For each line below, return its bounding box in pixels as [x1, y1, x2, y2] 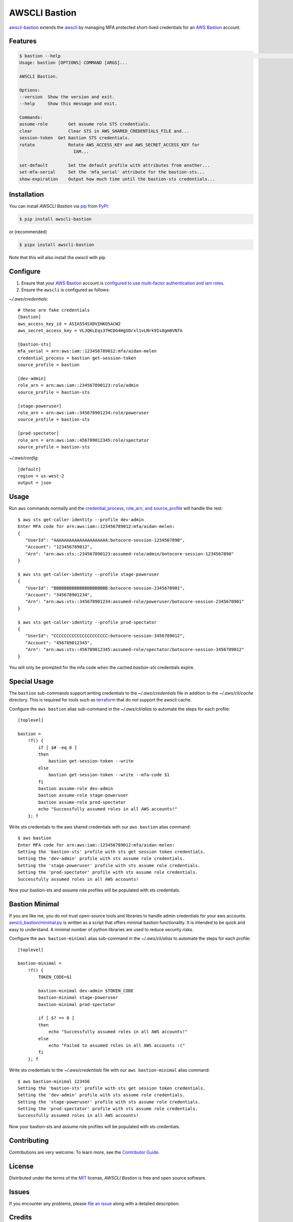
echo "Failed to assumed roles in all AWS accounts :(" [48, 1043, 185, 1048]
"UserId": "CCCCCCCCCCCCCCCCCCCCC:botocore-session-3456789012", [25, 633, 185, 639]
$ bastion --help [19, 53, 61, 59]
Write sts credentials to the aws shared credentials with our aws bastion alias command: [9, 824, 191, 829]
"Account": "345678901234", [25, 592, 93, 598]
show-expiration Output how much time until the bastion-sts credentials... [19, 176, 215, 182]
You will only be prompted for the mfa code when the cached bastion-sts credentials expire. [9, 664, 195, 670]
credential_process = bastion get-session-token [18, 355, 136, 361]
